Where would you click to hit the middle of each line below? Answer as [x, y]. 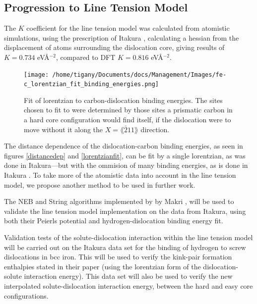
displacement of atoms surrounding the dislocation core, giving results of [114, 47]
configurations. [26, 295]
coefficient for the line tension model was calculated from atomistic [128, 28]
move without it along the [64, 129]
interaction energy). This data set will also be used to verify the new [128, 276]
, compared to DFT [86, 57]
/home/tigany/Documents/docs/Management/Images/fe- [139, 75]
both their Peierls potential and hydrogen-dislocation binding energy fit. [114, 221]
